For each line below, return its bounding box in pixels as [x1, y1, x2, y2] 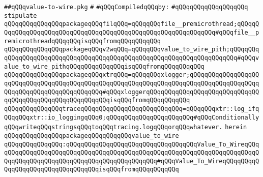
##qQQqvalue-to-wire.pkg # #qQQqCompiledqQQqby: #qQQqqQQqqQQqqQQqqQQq [4, 4, 248, 11]
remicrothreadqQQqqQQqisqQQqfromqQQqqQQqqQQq [4, 37, 161, 45]
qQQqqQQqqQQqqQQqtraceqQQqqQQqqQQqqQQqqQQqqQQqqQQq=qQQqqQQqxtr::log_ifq [4, 105, 259, 112]
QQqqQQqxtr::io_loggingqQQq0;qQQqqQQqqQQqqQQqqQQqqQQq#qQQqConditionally [4, 113, 259, 121]
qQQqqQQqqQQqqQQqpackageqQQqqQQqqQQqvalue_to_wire [4, 132, 179, 139]
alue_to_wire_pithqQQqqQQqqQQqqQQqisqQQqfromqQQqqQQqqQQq [4, 63, 204, 70]
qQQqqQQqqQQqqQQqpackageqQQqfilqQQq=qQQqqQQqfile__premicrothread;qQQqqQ [4, 20, 259, 28]
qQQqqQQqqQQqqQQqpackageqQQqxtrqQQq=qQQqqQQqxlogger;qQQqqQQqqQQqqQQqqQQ [4, 71, 259, 79]
